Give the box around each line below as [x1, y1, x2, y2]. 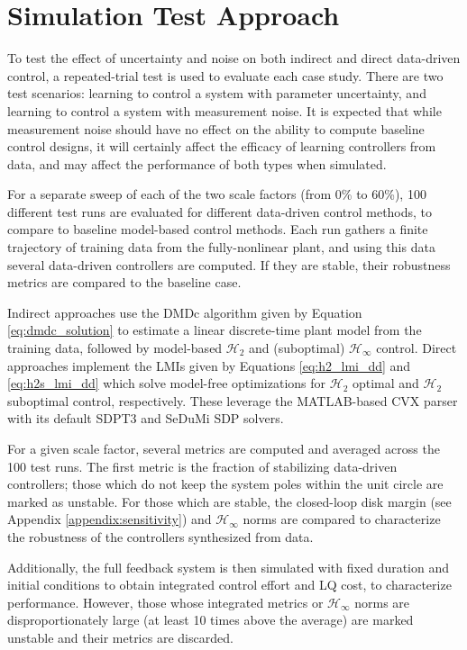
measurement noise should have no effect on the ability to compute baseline [7, 119, 425, 138]
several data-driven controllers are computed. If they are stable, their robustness [7, 255, 451, 274]
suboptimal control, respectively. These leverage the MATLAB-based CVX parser [7, 391, 458, 410]
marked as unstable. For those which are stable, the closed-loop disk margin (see [7, 492, 452, 510]
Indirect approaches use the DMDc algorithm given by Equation [7, 302, 362, 321]
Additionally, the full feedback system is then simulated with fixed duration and [7, 557, 450, 576]
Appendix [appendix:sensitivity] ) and [7, 510, 212, 528]
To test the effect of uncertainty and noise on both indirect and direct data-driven [7, 49, 461, 68]
